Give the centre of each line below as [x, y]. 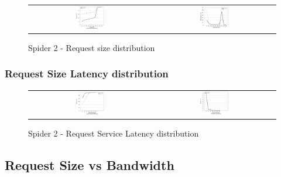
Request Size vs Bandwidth [90, 164]
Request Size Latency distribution [87, 74]
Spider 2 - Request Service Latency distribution [114, 133]
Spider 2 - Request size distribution [92, 47]
